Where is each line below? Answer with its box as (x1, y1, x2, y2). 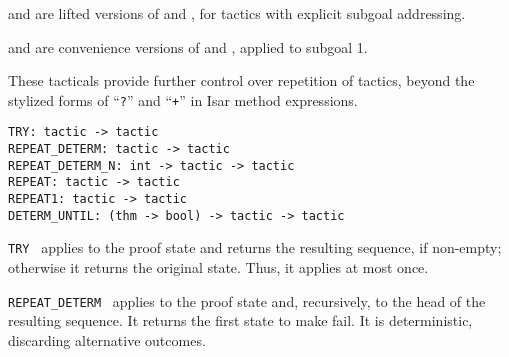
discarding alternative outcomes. (8, 329, 206, 350)
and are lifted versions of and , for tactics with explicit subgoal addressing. (8, 3, 466, 23)
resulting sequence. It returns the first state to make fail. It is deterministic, (8, 310, 473, 331)
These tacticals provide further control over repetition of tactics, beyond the (8, 70, 475, 91)
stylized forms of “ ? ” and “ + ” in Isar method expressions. (8, 89, 358, 110)
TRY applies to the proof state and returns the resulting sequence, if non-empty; (8, 237, 502, 258)
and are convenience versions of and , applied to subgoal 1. (8, 36, 368, 57)
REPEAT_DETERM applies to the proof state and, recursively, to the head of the (8, 290, 486, 311)
